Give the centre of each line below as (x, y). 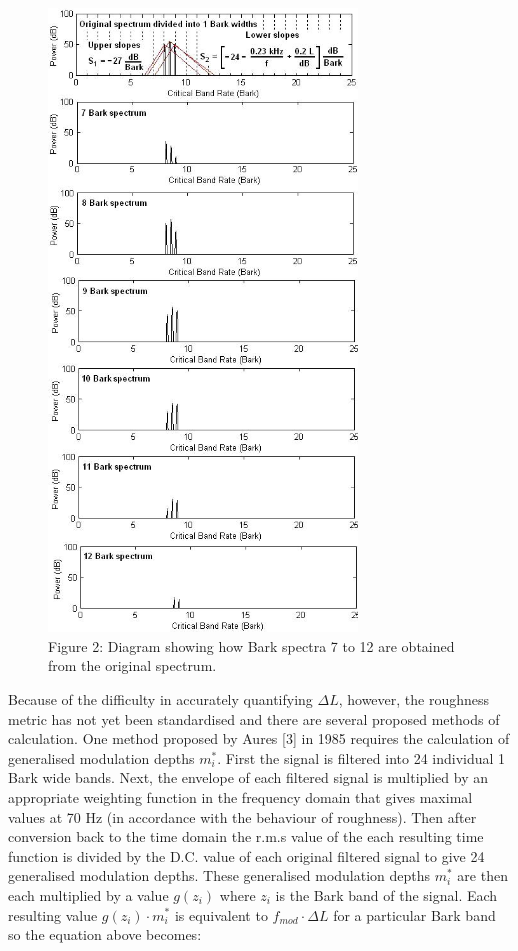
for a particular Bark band (414, 914)
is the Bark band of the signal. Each (386, 894)
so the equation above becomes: (105, 934)
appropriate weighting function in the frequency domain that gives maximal (240, 797)
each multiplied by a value (88, 894)
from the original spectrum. (132, 665)
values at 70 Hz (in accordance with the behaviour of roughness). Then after (242, 816)
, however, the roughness (414, 699)
